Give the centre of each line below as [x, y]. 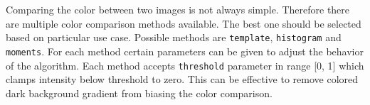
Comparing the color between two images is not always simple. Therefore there [178, 9]
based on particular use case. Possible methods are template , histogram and [174, 37]
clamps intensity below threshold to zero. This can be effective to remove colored [182, 79]
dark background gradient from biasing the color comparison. [139, 93]
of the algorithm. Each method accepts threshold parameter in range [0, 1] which [185, 65]
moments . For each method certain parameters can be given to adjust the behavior [185, 51]
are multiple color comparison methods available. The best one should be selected [184, 23]
